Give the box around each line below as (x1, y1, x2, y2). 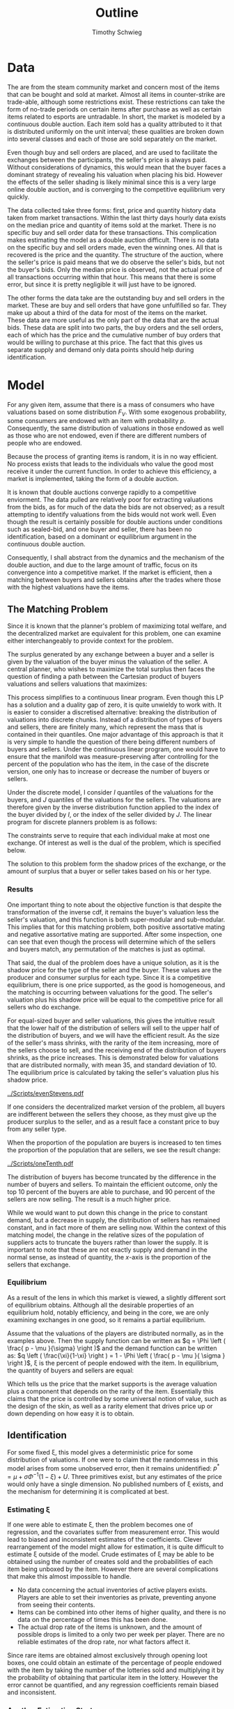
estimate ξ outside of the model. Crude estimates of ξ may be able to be (7, 1550, 214, 1558)
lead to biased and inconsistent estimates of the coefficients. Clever (7, 1535, 203, 1544)
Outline (95, 5, 139, 21)
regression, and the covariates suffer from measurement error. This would (7, 1528, 219, 1536)
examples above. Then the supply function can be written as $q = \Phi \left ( (7, 1336, 226, 1344)
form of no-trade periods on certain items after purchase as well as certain (7, 105, 221, 113)
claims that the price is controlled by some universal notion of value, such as (7, 1394, 227, 1402)
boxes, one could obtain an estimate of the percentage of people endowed (7, 1659, 221, 1667)
